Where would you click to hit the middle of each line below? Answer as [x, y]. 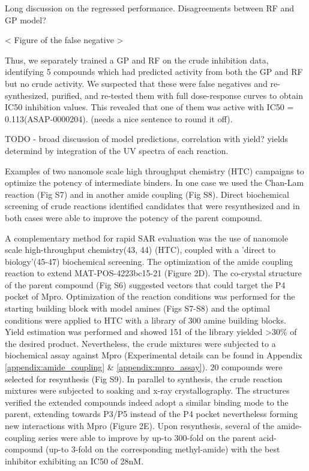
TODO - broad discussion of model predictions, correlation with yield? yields [147, 139]
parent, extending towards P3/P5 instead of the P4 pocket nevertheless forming [151, 414]
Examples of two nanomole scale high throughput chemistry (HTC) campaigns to [154, 170]
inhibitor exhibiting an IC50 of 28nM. [74, 461]
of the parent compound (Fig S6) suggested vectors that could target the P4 [145, 284]
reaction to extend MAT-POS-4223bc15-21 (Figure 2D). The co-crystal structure [153, 273]
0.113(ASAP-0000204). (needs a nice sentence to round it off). [119, 118]
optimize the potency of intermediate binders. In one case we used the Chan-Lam [154, 182]
